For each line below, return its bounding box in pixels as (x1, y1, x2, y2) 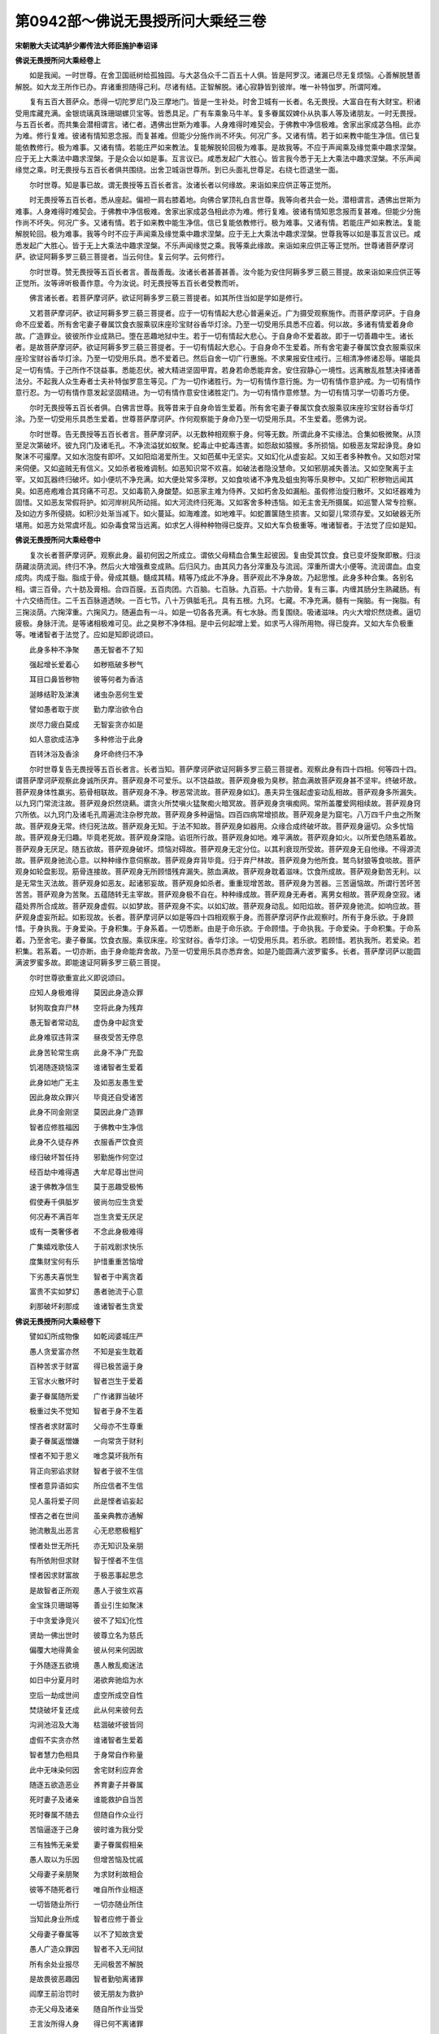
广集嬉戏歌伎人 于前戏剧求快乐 (28, 1242, 144, 1251)
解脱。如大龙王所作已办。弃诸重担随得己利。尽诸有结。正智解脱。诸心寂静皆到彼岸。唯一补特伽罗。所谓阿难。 (15, 81, 385, 91)
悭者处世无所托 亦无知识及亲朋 (28, 1540, 144, 1550)
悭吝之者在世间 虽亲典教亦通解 (28, 1510, 144, 1521)
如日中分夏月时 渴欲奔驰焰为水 (28, 1675, 144, 1685)
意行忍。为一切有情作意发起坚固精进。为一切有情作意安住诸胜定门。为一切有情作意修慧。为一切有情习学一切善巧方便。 (15, 387, 414, 398)
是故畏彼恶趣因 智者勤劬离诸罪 (28, 1974, 144, 1984)
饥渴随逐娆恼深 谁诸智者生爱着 (28, 1063, 144, 1072)
